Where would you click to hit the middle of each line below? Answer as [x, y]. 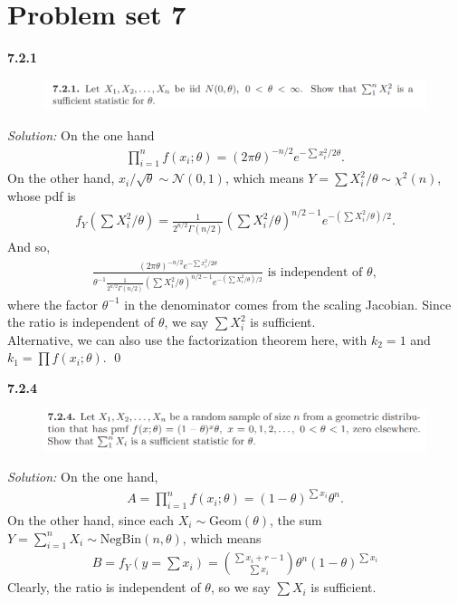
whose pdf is [42, 196]
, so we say [240, 587]
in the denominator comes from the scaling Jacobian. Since [288, 304]
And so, [29, 247]
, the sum [296, 519]
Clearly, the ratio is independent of [104, 587]
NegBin [121, 539]
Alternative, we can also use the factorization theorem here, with [187, 339]
